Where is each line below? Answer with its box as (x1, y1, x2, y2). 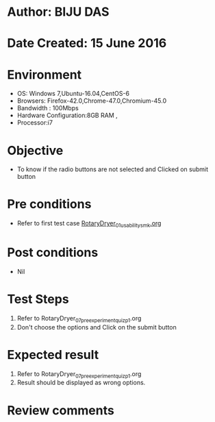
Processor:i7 (16, 119, 53, 127)
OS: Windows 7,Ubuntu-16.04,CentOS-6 (16, 90, 130, 98)
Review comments (7, 402, 114, 418)
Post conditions (7, 245, 99, 260)
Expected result (7, 347, 99, 362)
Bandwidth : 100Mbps (16, 104, 79, 112)
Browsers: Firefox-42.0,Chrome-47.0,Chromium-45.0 (16, 97, 167, 105)
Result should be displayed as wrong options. (16, 378, 146, 387)
